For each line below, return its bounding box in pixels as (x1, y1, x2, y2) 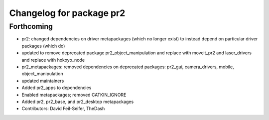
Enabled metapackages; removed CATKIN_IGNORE (21, 92, 127, 98)
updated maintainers (21, 78, 64, 84)
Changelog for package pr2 (9, 7, 126, 18)
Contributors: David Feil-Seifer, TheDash (21, 106, 105, 112)
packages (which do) (21, 43, 65, 49)
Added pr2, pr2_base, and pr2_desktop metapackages (21, 99, 134, 105)
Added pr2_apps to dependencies (21, 85, 92, 91)
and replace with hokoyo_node (21, 57, 85, 63)
